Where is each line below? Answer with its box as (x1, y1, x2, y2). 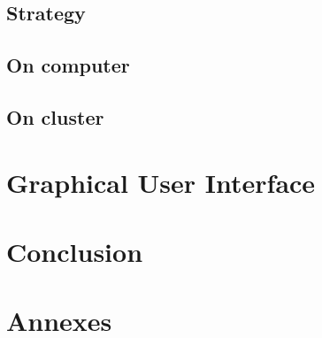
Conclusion (6, 233, 143, 269)
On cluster (6, 103, 104, 130)
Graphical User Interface (6, 164, 316, 200)
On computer (6, 51, 130, 79)
